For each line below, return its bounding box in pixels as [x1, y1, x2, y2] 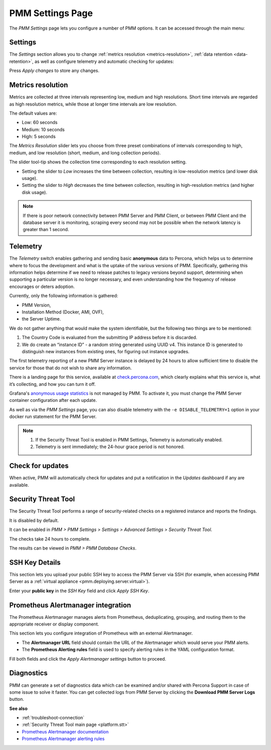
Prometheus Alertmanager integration [9, 601, 131, 609]
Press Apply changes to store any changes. [9, 68, 100, 74]
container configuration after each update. [9, 397, 97, 403]
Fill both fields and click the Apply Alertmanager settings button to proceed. [9, 656, 167, 662]
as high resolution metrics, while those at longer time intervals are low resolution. [9, 101, 177, 107]
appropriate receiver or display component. [9, 621, 99, 627]
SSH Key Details [9, 558, 61, 567]
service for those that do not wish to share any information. [9, 365, 132, 371]
